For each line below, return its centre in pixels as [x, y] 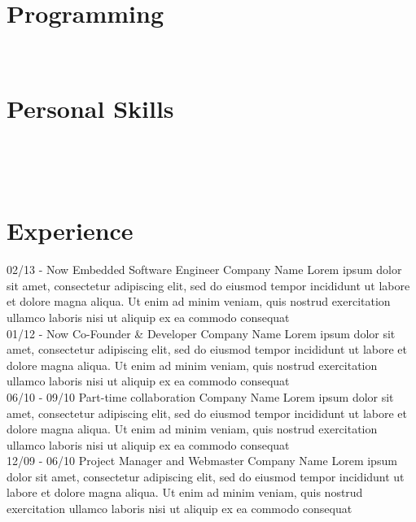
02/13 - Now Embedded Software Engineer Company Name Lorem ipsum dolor [204, 270]
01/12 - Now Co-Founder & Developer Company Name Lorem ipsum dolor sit [201, 333]
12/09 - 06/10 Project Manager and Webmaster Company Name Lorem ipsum [202, 461]
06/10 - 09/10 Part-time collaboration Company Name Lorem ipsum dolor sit [200, 396]
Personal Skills [90, 108]
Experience [70, 231]
